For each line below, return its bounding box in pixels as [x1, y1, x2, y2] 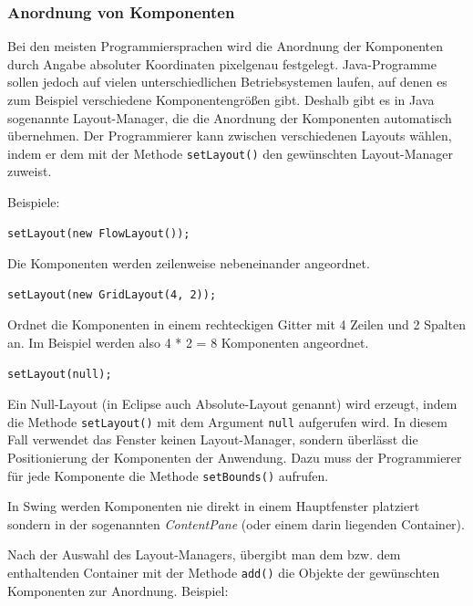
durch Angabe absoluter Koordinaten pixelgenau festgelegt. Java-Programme [7, 54, 437, 73]
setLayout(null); [7, 367, 112, 381]
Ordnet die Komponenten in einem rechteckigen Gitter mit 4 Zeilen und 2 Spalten [7, 315, 467, 334]
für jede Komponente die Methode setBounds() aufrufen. [7, 465, 329, 485]
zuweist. [7, 162, 52, 181]
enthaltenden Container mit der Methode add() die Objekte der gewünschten [7, 563, 440, 582]
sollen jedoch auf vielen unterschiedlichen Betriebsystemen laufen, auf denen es [7, 72, 447, 91]
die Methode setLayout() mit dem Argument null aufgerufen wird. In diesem [7, 412, 447, 431]
